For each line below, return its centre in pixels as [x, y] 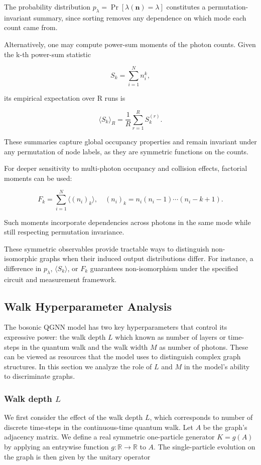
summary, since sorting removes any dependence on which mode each [140, 17]
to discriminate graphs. [40, 376]
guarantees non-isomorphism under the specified [164, 268]
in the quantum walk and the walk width [85, 346]
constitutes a [186, 7]
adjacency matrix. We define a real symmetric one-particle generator [109, 437]
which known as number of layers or [170, 337]
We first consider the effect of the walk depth [74, 417]
